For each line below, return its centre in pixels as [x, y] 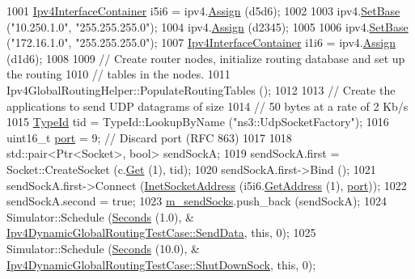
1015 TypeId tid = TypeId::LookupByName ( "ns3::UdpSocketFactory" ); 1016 [198, 122]
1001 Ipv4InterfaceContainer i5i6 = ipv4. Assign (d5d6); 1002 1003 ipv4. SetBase [203, 11]
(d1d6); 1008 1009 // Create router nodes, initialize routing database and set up [206, 58]
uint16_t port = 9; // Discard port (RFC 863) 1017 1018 [149, 137]
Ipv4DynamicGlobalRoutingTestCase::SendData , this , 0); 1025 [161, 232]
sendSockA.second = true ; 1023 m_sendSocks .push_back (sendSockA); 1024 [197, 201]
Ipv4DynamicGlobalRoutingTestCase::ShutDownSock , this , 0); [161, 264]
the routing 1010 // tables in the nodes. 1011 [119, 74]
